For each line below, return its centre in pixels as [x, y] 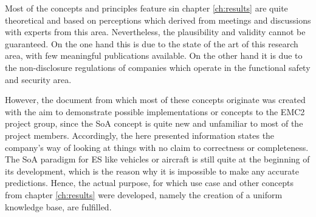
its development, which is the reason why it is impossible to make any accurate [152, 171]
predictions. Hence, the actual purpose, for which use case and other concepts [149, 183]
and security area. [38, 79]
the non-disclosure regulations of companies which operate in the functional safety [158, 67]
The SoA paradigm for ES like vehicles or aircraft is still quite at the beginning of [157, 159]
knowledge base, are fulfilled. [58, 206]
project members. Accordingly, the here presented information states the [140, 135]
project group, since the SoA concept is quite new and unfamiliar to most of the [154, 123]
